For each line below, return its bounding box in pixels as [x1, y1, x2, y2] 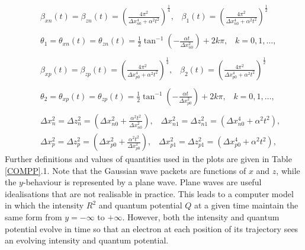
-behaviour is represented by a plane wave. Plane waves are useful [23, 176, 262, 188]
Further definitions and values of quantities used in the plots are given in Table [5, 153, 292, 165]
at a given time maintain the [194, 199, 298, 211]
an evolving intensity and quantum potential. [5, 234, 169, 246]
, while [276, 164, 300, 176]
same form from [5, 211, 62, 223]
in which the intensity [5, 199, 84, 211]
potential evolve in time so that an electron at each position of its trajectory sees [5, 222, 298, 235]
